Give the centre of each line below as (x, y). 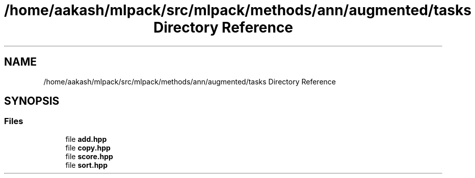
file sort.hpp (87, 165)
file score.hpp (89, 156)
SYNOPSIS (32, 101)
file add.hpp (86, 139)
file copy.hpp (88, 147)
